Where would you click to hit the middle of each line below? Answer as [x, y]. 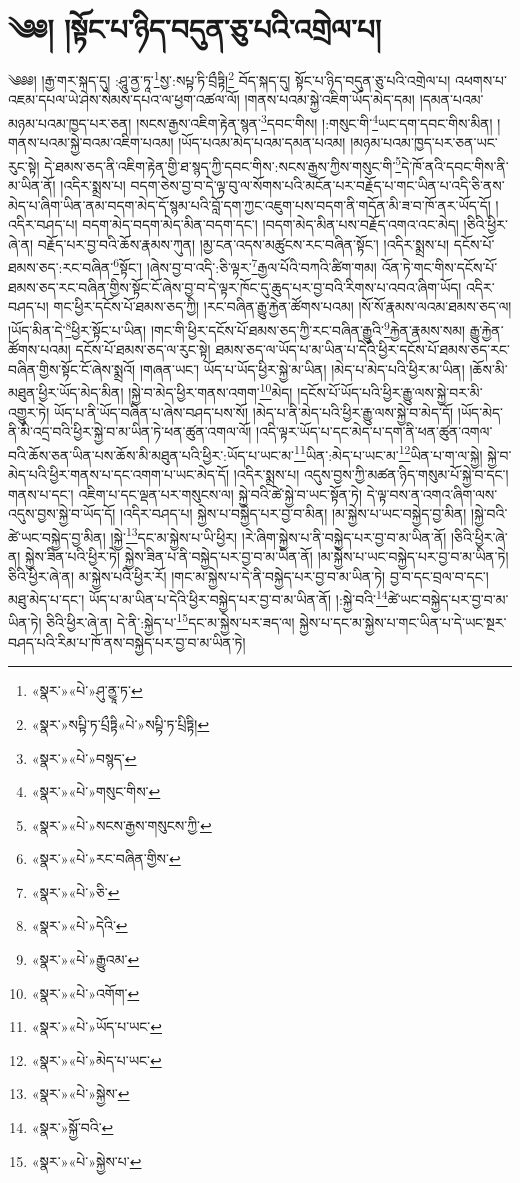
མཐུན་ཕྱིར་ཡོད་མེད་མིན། [66, 391]
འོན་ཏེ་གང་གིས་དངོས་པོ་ [439, 267]
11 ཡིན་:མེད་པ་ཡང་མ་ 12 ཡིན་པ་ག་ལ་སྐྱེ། [388, 453]
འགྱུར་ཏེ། [29, 411]
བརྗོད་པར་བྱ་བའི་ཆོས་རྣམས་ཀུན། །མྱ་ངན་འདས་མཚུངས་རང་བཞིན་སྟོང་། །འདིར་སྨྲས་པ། [243, 243]
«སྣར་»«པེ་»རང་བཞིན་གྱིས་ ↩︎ [106, 858]
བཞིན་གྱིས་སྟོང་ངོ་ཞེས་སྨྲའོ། [72, 368]
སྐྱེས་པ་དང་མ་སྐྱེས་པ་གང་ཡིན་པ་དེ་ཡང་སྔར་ [403, 622]
